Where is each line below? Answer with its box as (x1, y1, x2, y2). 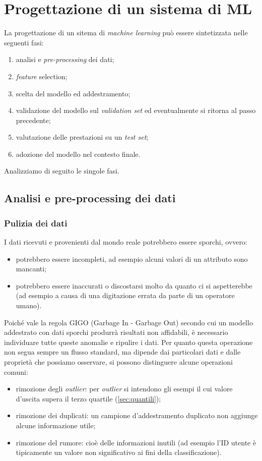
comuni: (4, 366, 28, 377)
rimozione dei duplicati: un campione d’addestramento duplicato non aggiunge (16, 410, 258, 421)
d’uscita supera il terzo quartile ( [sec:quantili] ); (16, 393, 161, 404)
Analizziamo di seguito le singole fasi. (4, 165, 119, 176)
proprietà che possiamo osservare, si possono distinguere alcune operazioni (4, 357, 233, 367)
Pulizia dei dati (4, 216, 68, 229)
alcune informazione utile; (16, 420, 96, 430)
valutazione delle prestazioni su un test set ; (16, 132, 149, 142)
